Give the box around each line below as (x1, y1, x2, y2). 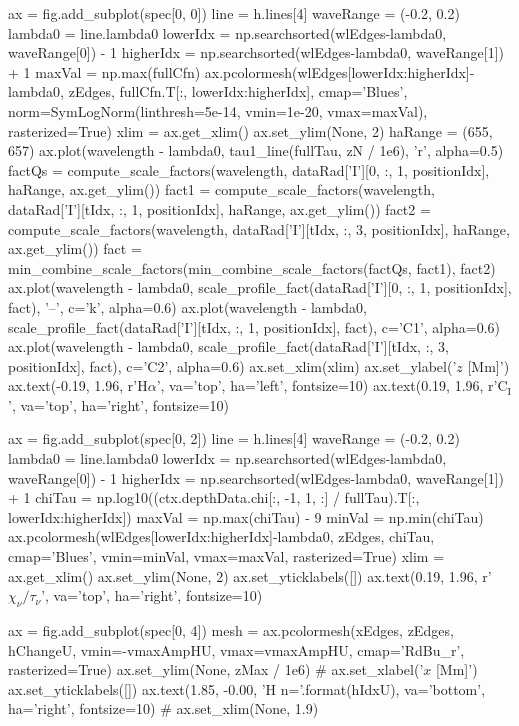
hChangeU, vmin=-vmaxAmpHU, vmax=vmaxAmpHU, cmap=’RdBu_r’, (8, 639, 465, 660)
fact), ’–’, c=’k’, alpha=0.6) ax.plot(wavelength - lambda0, (8, 296, 367, 317)
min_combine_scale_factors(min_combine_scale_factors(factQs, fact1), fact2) (8, 257, 496, 278)
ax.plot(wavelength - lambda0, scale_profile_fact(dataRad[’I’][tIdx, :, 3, (8, 336, 449, 357)
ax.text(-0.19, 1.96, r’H (8, 375, 148, 396)
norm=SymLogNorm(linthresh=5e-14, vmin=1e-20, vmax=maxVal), (8, 100, 428, 121)
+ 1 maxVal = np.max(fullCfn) (8, 61, 201, 82)
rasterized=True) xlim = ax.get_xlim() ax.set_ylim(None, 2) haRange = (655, (8, 120, 493, 141)
